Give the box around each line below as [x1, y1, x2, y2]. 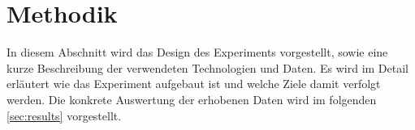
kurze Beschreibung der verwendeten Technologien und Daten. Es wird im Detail [6, 59, 409, 76]
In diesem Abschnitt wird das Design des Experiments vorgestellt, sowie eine [6, 44, 388, 61]
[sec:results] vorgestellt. [6, 107, 122, 124]
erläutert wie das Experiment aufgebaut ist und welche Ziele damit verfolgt [6, 75, 381, 92]
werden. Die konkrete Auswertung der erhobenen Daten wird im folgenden [6, 90, 377, 107]
